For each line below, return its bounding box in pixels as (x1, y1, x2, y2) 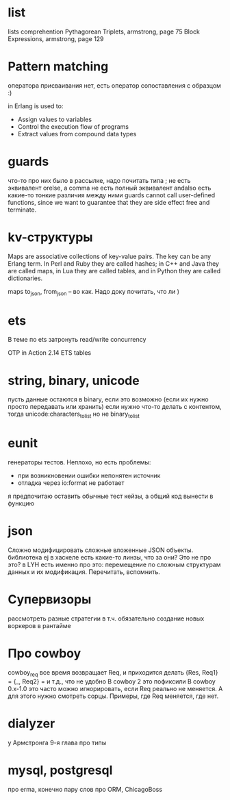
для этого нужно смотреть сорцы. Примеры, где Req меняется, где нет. (8, 692, 219, 700)
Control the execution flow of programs (17, 122, 129, 131)
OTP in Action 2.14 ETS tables (8, 349, 92, 357)
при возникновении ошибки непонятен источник (17, 471, 161, 480)
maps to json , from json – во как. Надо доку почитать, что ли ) (8, 287, 180, 297)
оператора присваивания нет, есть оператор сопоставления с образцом (8, 81, 222, 90)
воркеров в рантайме (8, 622, 71, 630)
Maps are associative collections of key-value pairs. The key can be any (8, 252, 212, 260)
